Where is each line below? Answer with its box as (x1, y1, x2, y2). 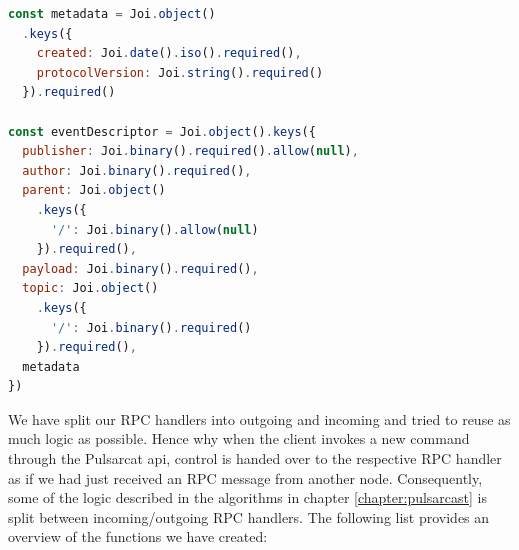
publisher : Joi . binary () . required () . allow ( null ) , (22, 144, 359, 159)
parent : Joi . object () (22, 183, 166, 198)
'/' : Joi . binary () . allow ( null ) (50, 222, 259, 237)
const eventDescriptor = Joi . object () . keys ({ (8, 124, 316, 139)
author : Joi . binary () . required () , (22, 163, 252, 178)
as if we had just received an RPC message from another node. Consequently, (8, 467, 483, 488)
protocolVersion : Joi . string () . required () (36, 65, 324, 80)
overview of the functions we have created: (8, 526, 268, 547)
